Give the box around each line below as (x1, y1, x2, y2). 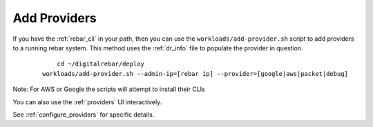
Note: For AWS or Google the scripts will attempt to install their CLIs (12, 85, 205, 93)
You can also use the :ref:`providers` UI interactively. (12, 97, 162, 106)
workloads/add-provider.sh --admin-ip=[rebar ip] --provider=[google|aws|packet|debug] (42, 70, 349, 77)
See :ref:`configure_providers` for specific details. (12, 110, 155, 119)
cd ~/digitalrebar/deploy (56, 60, 145, 68)
